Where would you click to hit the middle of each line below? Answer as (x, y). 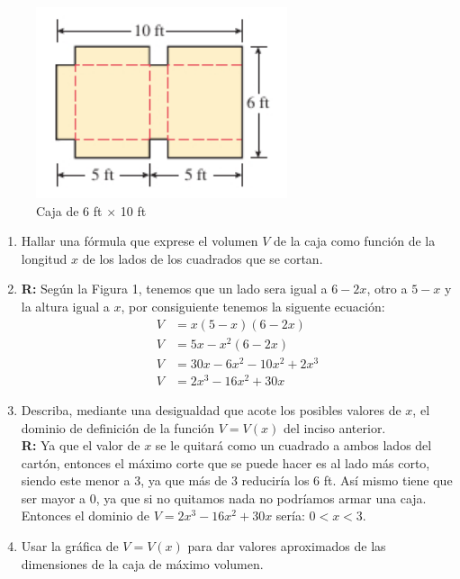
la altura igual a (65, 306)
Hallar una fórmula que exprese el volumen (140, 241)
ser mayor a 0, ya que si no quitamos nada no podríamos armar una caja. (224, 498)
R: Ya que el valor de (81, 445)
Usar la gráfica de (70, 546)
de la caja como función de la (354, 241)
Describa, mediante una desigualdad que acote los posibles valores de (211, 409)
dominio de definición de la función (118, 427)
